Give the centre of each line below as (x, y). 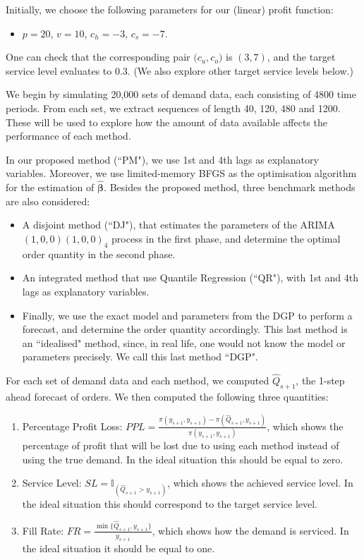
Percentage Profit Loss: (72, 426)
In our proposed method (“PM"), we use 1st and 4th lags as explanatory (162, 159)
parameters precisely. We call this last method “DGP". (140, 357)
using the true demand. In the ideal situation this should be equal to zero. (183, 459)
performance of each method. (68, 136)
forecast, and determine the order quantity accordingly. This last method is (185, 329)
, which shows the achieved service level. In (260, 483)
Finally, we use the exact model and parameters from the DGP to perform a (187, 315)
